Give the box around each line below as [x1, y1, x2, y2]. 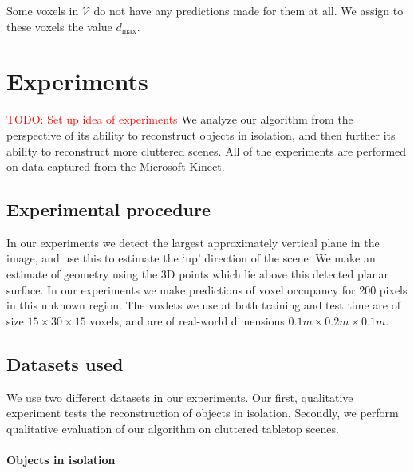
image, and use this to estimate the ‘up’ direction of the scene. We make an [6, 250, 376, 266]
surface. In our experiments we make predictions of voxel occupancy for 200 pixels [6, 281, 408, 298]
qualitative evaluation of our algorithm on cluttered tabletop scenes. [6, 420, 339, 436]
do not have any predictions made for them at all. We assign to [93, 2, 404, 18]
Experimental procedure [6, 197, 211, 222]
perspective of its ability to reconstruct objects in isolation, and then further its [6, 126, 396, 143]
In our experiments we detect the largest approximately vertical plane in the [6, 234, 380, 250]
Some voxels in [6, 2, 79, 18]
